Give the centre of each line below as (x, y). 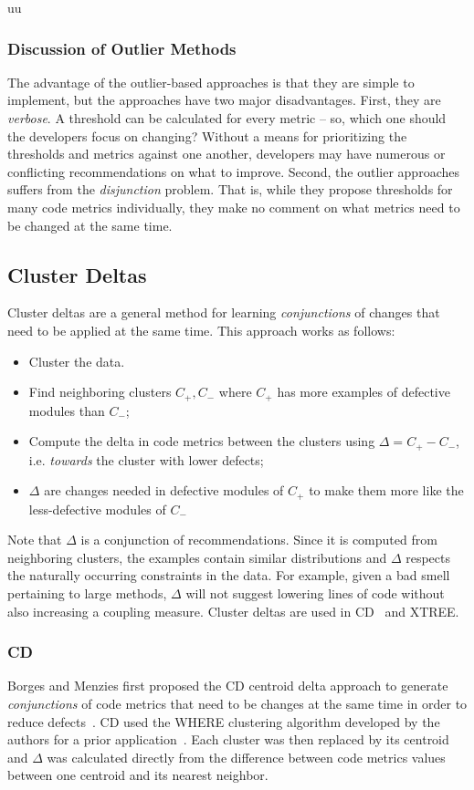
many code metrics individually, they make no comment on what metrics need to (234, 207)
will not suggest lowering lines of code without (315, 593)
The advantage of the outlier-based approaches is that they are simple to (211, 82)
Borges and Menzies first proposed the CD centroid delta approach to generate (228, 686)
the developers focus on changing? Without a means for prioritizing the (207, 135)
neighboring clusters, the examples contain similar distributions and (197, 557)
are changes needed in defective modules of (164, 490)
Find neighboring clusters (100, 392)
